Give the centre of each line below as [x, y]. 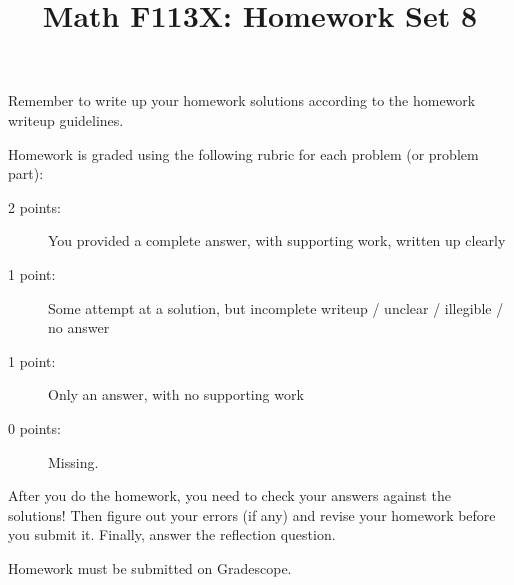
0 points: [34, 427]
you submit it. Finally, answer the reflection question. [172, 534]
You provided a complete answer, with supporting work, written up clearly [277, 240]
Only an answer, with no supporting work [176, 394]
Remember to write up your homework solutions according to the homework [242, 100]
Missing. [73, 461]
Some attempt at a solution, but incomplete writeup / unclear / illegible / [276, 307]
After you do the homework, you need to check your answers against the [229, 495]
